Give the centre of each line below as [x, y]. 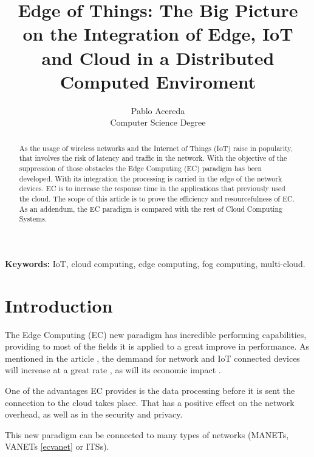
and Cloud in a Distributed [158, 57]
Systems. [33, 219]
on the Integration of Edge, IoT [158, 34]
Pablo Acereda [158, 110]
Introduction [59, 305]
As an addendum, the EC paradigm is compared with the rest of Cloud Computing [151, 208]
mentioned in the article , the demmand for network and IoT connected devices [152, 358]
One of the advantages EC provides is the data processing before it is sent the [150, 391]
